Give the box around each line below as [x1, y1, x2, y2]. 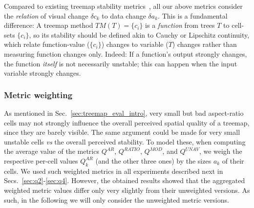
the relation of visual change [4, 10, 88, 21]
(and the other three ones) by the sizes [95, 155, 212, 166]
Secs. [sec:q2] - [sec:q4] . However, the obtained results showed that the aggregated [4, 175, 245, 186]
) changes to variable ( [101, 39, 169, 49]
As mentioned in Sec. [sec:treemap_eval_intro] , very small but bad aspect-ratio [4, 107, 244, 118]
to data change [102, 10, 146, 21]
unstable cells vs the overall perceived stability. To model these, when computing [4, 136, 246, 146]
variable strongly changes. [4, 68, 81, 78]
